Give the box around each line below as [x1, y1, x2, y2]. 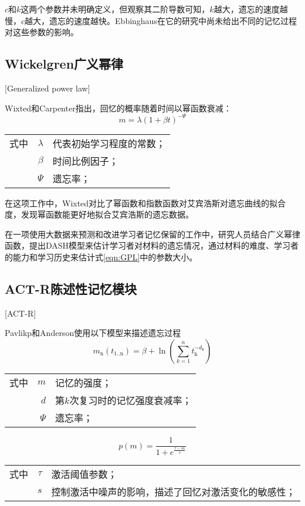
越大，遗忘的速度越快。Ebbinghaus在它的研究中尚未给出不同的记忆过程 [25, 14, 297, 26]
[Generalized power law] [5, 81, 90, 94]
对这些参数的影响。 [5, 26, 79, 38]
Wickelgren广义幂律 [5, 55, 124, 73]
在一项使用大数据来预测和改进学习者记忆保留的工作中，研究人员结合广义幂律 [5, 227, 300, 240]
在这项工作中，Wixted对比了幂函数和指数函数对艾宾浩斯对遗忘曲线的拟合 [5, 196, 286, 209]
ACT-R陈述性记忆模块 [5, 280, 137, 298]
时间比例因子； [52, 154, 118, 168]
